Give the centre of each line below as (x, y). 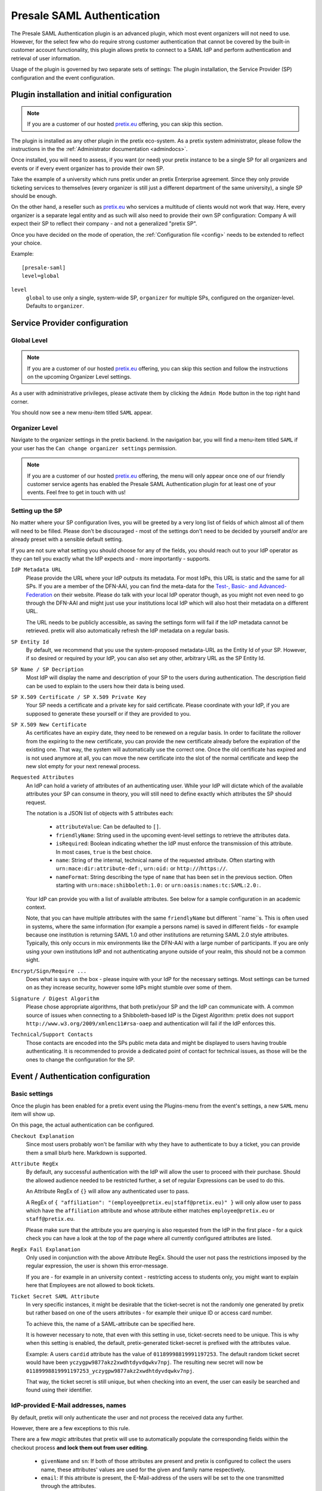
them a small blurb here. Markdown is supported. (86, 1153)
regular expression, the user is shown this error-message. (97, 1266)
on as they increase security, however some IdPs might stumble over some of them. (129, 988)
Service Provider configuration (69, 323)
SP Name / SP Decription (47, 669)
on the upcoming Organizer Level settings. (79, 377)
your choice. (26, 243)
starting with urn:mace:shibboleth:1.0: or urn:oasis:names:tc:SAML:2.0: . (158, 885)
